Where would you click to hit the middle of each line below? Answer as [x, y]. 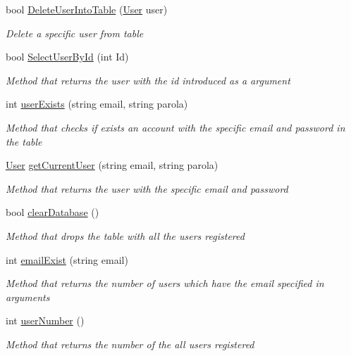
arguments [28, 297]
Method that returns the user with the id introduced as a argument [148, 80]
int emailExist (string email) [67, 259]
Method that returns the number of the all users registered [130, 344]
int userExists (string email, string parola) [97, 104]
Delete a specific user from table [75, 33]
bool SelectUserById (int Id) [67, 57]
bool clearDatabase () [53, 212]
